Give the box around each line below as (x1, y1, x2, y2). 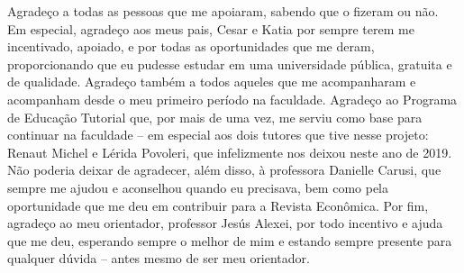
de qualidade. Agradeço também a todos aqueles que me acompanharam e (7, 72, 416, 91)
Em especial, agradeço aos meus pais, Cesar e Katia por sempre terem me (7, 19, 414, 38)
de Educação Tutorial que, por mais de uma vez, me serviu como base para (7, 107, 423, 126)
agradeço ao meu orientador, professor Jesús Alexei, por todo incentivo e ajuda (7, 214, 443, 232)
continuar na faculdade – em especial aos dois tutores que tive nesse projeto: (7, 125, 429, 144)
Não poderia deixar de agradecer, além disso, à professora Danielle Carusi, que (7, 160, 441, 179)
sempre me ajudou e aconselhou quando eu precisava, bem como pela (7, 177, 388, 196)
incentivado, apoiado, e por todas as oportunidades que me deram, (7, 37, 375, 56)
